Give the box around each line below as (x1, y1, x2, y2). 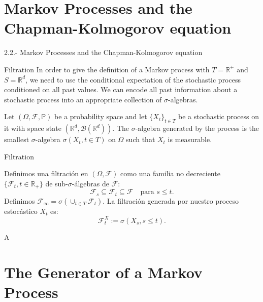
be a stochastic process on (178, 111, 259, 122)
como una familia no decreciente (120, 168, 220, 179)
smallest (4, 134, 29, 145)
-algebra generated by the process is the (135, 123, 259, 133)
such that (126, 134, 155, 145)
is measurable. (168, 134, 212, 145)
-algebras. (168, 94, 198, 104)
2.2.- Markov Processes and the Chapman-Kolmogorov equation (4, 47, 203, 58)
